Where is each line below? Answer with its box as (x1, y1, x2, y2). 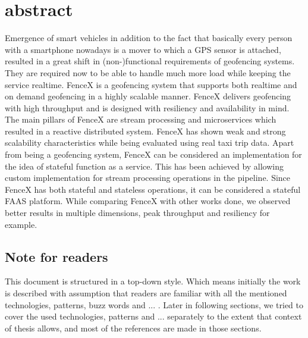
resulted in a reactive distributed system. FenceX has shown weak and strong (5, 124, 286, 137)
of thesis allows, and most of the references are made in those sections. (5, 321, 262, 334)
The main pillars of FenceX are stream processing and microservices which (5, 113, 276, 126)
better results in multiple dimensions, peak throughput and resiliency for (5, 206, 270, 219)
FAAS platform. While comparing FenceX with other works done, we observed (5, 195, 291, 207)
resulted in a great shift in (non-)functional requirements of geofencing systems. (5, 55, 295, 67)
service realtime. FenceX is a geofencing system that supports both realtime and (5, 78, 297, 90)
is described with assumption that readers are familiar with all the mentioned (5, 287, 287, 299)
